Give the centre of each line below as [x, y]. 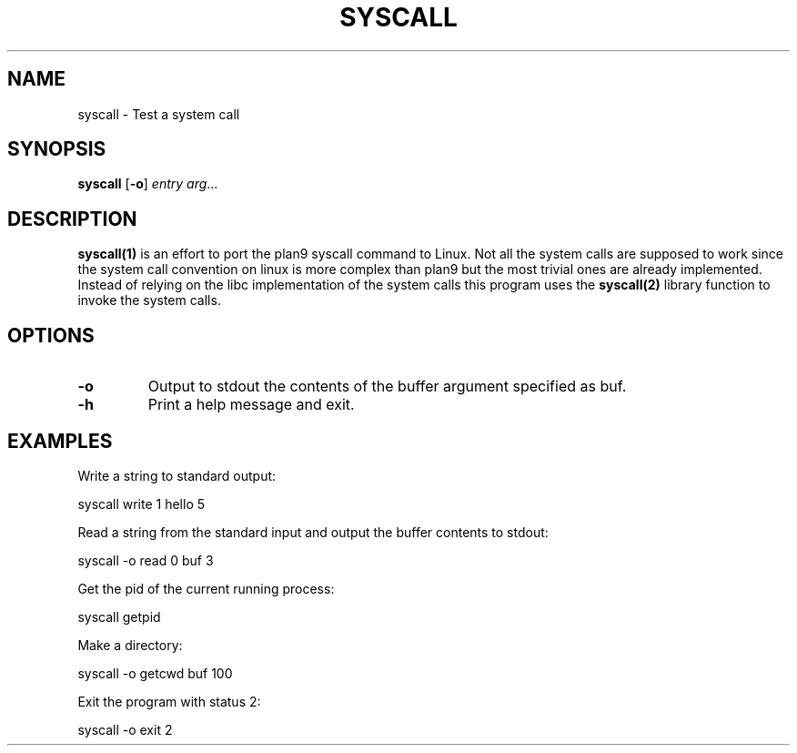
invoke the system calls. [149, 300]
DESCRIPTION [72, 219]
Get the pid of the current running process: [206, 588]
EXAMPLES [60, 441]
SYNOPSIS [57, 149]
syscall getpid [119, 616]
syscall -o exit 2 [125, 729]
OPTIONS [51, 335]
